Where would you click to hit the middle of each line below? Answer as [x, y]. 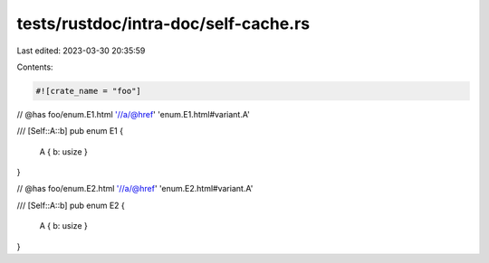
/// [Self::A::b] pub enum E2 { [71, 205]
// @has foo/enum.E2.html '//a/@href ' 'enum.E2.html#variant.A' [135, 189]
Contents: [35, 67]
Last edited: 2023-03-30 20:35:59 [81, 51]
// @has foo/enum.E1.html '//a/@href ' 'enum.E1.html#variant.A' [134, 114]
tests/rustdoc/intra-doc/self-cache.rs [163, 23]
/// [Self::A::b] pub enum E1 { [70, 131]
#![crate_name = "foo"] [89, 91]
